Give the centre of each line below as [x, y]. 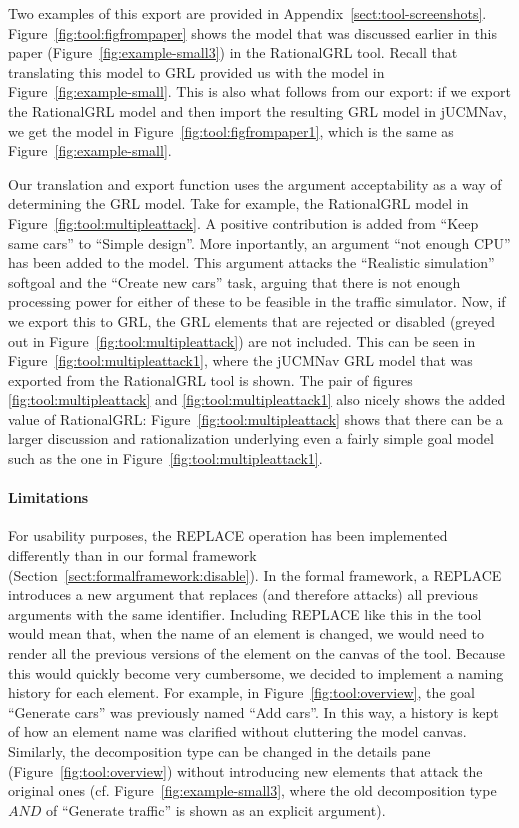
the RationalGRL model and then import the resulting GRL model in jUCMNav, [257, 110]
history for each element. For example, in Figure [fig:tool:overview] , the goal [241, 692]
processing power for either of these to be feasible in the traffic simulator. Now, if [257, 301]
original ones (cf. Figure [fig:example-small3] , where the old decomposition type [252, 790]
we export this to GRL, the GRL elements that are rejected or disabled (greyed [252, 320]
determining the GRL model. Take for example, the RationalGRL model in [238, 203]
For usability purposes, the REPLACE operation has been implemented [228, 535]
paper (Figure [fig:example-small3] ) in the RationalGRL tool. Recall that [233, 52]
